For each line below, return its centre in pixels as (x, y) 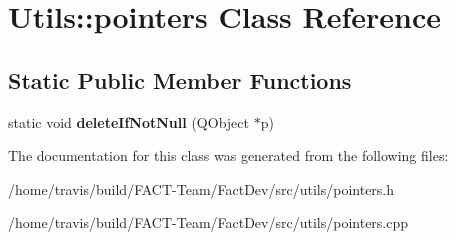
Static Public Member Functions (180, 79)
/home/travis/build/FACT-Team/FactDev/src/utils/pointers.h (201, 188)
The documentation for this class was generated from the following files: (228, 155)
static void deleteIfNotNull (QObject (128, 121)
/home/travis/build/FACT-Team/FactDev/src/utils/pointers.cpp (208, 222)
